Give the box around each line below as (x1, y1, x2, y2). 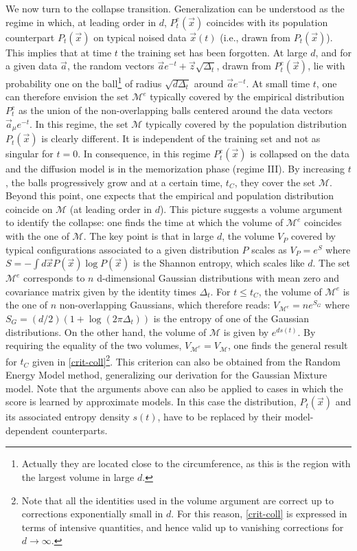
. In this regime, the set (29, 116, 128, 131)
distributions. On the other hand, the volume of (5, 324, 207, 339)
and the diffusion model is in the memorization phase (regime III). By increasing (5, 161, 345, 176)
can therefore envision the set (5, 89, 129, 104)
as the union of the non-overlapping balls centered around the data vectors (19, 103, 333, 117)
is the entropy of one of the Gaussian (153, 311, 310, 326)
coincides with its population (206, 14, 328, 29)
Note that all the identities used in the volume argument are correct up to (21, 493, 334, 507)
